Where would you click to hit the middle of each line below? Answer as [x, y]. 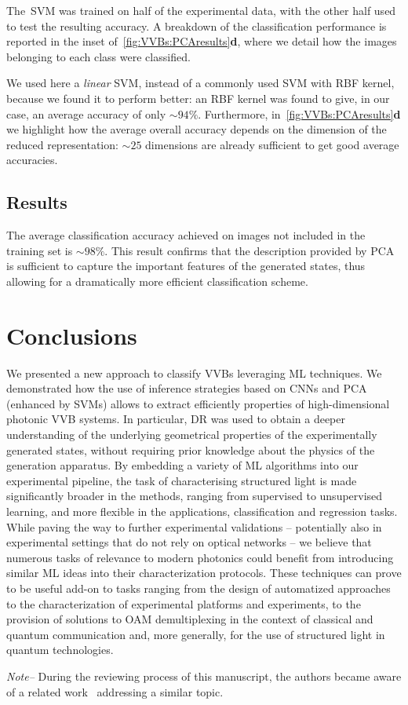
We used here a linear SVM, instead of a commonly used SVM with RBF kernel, [200, 83]
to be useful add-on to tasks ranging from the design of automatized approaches [199, 588]
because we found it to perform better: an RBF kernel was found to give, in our [198, 98]
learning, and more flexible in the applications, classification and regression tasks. [202, 511]
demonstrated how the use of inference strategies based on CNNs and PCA [187, 388]
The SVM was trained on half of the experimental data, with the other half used [201, 10]
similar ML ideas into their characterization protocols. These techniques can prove [204, 573]
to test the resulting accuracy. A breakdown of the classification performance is [197, 26]
